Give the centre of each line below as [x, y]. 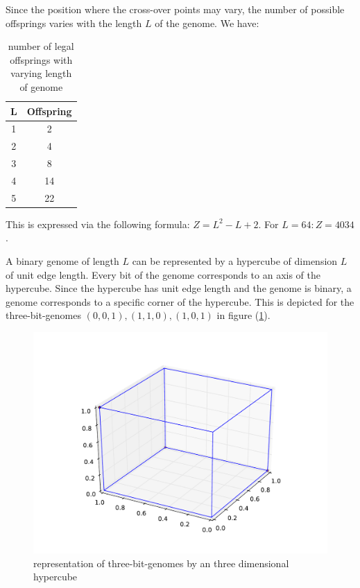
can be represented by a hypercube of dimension [235, 261]
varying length [41, 73]
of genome [41, 86]
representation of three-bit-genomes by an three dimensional [161, 563]
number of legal [41, 46]
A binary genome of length [62, 261]
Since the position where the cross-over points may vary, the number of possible [175, 9]
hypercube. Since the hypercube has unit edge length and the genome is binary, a [179, 288]
